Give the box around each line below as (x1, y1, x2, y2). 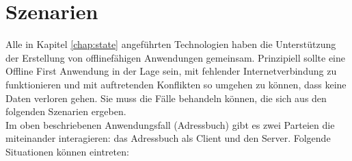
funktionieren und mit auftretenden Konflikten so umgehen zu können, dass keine (5, 77, 347, 91)
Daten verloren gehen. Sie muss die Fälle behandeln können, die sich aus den (5, 90, 327, 105)
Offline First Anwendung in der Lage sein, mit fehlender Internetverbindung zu (5, 64, 337, 78)
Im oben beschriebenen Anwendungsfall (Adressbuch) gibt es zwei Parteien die (5, 117, 335, 132)
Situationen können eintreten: (5, 144, 129, 158)
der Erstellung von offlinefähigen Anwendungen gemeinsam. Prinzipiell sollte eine (5, 50, 345, 64)
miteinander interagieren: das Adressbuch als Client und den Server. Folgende (5, 131, 331, 145)
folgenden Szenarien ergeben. (5, 104, 126, 119)
